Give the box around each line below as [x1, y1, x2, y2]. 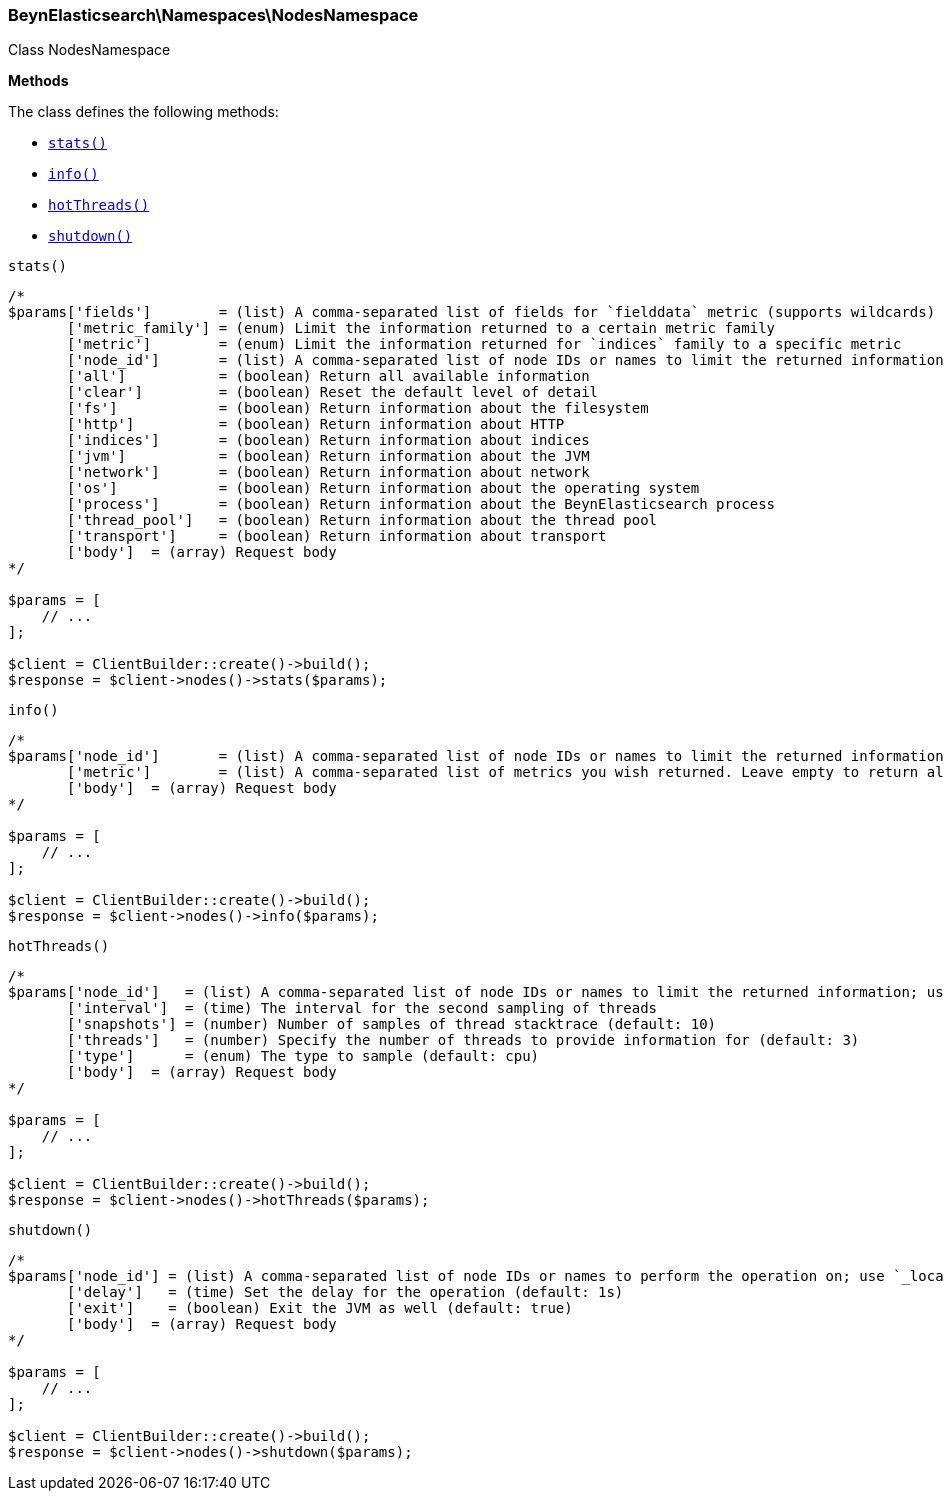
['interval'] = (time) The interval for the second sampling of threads [67, 1000, 658, 1017]
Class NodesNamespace [8, 41, 171, 59]
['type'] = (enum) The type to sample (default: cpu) [67, 1048, 540, 1065]
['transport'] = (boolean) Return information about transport [67, 528, 607, 545]
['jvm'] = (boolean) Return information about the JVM [67, 448, 590, 465]
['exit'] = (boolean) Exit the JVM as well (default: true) [67, 1300, 573, 1317]
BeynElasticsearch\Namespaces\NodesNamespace [8, 5, 419, 25]
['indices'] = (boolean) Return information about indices [67, 432, 590, 449]
